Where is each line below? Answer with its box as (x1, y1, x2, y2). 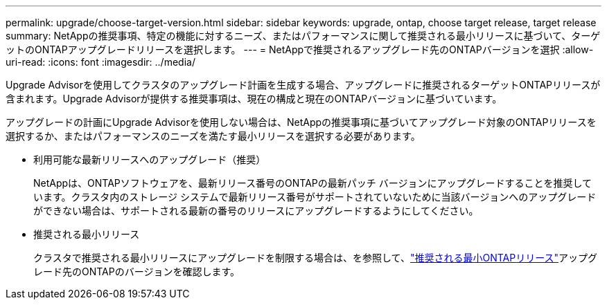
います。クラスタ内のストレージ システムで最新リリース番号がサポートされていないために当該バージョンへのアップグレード (33, 191, 597, 203)
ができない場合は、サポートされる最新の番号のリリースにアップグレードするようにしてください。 (33, 205, 479, 216)
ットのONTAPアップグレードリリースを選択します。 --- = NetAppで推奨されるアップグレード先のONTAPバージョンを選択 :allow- (6, 44, 594, 55)
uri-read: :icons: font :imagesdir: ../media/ (6, 56, 195, 68)
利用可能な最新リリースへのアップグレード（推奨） (33, 154, 266, 165)
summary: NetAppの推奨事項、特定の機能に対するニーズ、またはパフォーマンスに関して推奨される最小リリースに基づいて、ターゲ (6, 30, 601, 41)
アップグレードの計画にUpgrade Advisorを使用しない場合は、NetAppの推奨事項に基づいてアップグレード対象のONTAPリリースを (6, 116, 597, 128)
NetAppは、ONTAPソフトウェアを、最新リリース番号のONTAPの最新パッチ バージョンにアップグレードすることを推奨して (33, 177, 592, 189)
